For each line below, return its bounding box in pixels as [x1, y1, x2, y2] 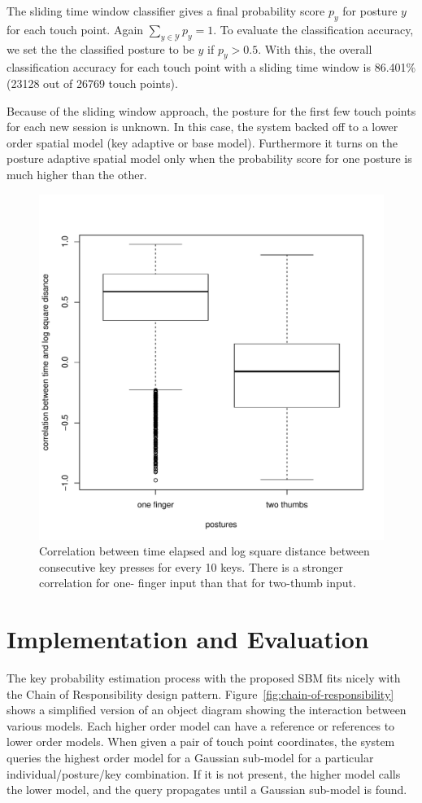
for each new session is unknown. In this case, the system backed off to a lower [7, 118, 398, 135]
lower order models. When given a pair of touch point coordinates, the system [7, 733, 395, 750]
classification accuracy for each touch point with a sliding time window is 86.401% [7, 59, 416, 76]
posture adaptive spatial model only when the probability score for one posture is [7, 150, 412, 167]
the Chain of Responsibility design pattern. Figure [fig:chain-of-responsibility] [7, 685, 394, 702]
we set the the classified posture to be [7, 40, 194, 57]
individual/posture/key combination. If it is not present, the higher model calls [7, 765, 401, 782]
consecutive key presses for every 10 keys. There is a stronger [39, 558, 344, 575]
